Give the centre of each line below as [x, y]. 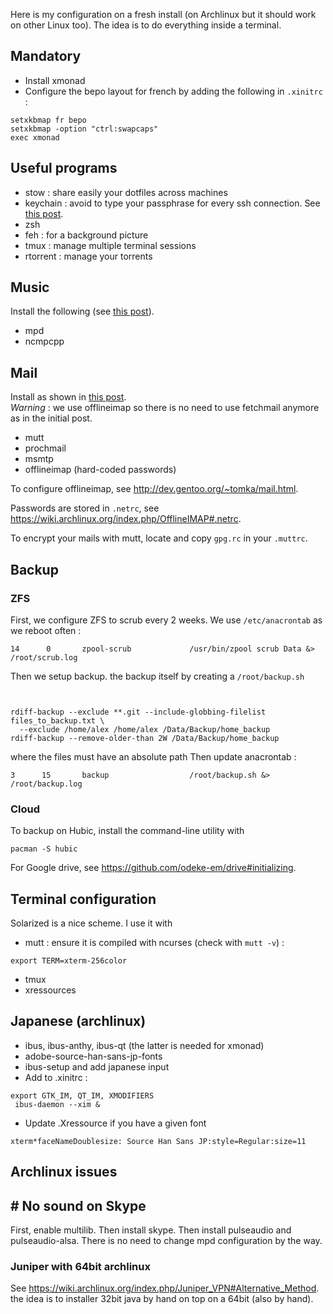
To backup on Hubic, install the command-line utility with [127, 831]
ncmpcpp [44, 341]
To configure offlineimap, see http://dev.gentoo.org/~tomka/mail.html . [154, 489]
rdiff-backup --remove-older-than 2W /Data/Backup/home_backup [145, 738]
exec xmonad [35, 137]
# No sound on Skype [78, 1205]
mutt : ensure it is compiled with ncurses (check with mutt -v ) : [154, 943]
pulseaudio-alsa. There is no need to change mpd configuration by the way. [166, 1241]
